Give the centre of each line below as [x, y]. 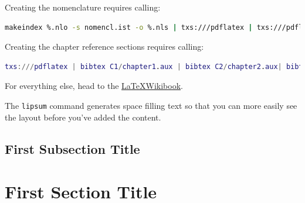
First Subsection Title [72, 148]
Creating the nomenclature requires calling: [83, 7]
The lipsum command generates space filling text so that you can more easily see [151, 105]
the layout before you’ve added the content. [83, 117]
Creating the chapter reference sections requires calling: [104, 47]
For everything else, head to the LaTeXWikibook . [94, 86]
